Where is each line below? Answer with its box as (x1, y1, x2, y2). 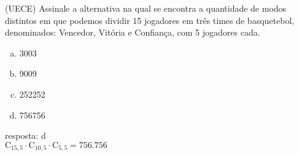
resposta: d (5, 129, 46, 142)
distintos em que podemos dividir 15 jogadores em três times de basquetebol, (5, 14, 295, 26)
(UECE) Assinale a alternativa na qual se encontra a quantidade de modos (5, 2, 287, 14)
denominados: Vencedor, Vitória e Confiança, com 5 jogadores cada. (5, 26, 260, 39)
